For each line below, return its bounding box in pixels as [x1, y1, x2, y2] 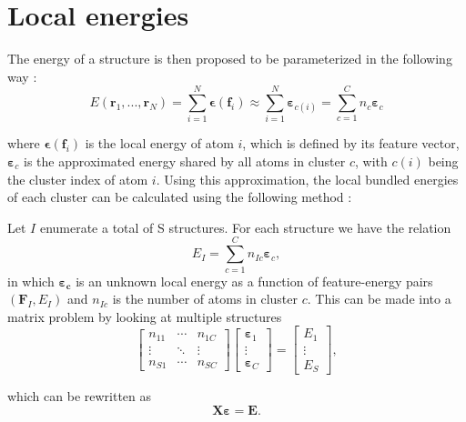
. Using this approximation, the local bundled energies [156, 169, 459, 188]
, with [354, 152, 388, 171]
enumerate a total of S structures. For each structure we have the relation [39, 217, 451, 236]
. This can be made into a [307, 289, 451, 308]
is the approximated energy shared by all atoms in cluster [24, 152, 346, 171]
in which [7, 271, 55, 290]
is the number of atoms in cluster [112, 289, 298, 308]
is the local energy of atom [85, 134, 234, 153]
